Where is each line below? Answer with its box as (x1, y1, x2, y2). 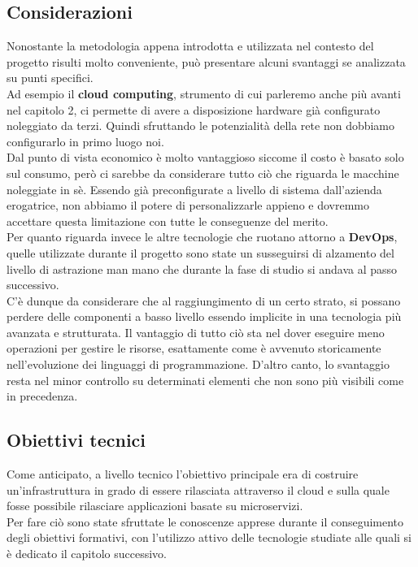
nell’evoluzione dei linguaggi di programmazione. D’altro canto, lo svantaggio (7, 356, 390, 373)
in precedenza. (7, 387, 78, 405)
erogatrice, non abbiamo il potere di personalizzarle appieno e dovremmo (7, 197, 369, 214)
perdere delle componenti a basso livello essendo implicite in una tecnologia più (7, 308, 402, 325)
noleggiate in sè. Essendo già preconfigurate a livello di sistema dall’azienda (7, 180, 382, 197)
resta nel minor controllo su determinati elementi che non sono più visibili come (7, 371, 404, 388)
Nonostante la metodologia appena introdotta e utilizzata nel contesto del (7, 37, 374, 54)
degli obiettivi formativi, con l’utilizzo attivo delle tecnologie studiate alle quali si (7, 529, 411, 546)
